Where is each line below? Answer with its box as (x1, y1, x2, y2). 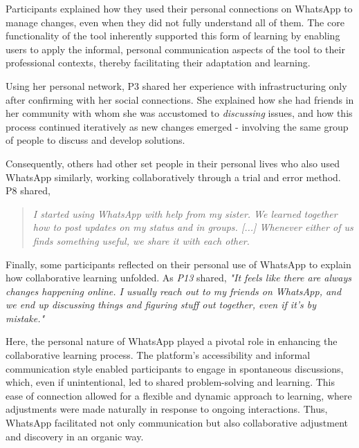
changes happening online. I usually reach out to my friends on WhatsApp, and (6, 283, 342, 298)
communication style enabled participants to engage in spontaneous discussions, (6, 361, 344, 375)
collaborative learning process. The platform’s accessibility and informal (6, 348, 311, 362)
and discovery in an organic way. (6, 429, 144, 443)
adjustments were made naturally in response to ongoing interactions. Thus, (6, 402, 328, 416)
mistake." (6, 310, 45, 325)
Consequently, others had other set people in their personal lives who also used (6, 156, 340, 170)
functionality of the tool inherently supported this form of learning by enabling (6, 28, 340, 43)
